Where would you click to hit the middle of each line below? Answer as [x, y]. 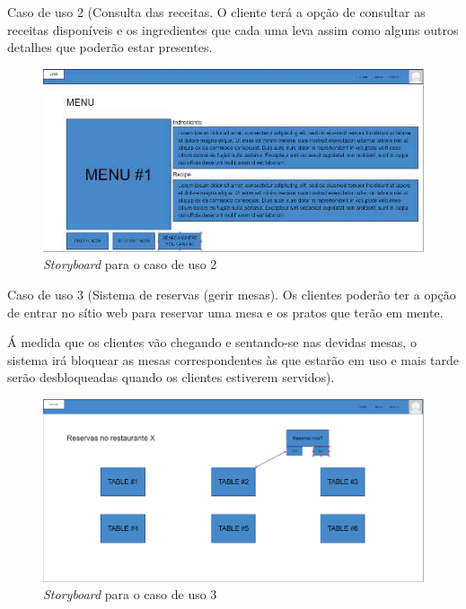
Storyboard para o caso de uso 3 [130, 594]
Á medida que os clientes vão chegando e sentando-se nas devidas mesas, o [212, 342]
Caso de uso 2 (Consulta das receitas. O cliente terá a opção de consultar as [216, 12]
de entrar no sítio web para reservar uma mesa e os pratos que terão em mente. [225, 312]
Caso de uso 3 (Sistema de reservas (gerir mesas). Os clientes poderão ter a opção [232, 294]
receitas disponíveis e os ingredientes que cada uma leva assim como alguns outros [233, 29]
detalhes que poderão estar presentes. [110, 47]
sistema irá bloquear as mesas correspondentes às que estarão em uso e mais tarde [233, 359]
